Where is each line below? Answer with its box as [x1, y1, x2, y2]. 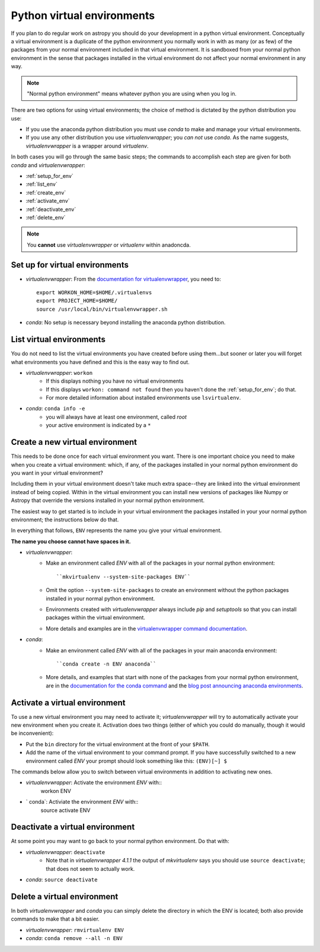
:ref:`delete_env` [25, 214, 66, 221]
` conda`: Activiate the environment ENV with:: [25, 798, 139, 805]
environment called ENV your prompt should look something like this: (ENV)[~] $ [25, 757, 228, 765]
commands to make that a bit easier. [11, 915, 100, 922]
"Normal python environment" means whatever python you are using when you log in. [27, 90, 237, 97]
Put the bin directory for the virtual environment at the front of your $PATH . [25, 740, 210, 747]
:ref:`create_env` [25, 189, 66, 196]
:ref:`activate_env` [25, 198, 71, 205]
